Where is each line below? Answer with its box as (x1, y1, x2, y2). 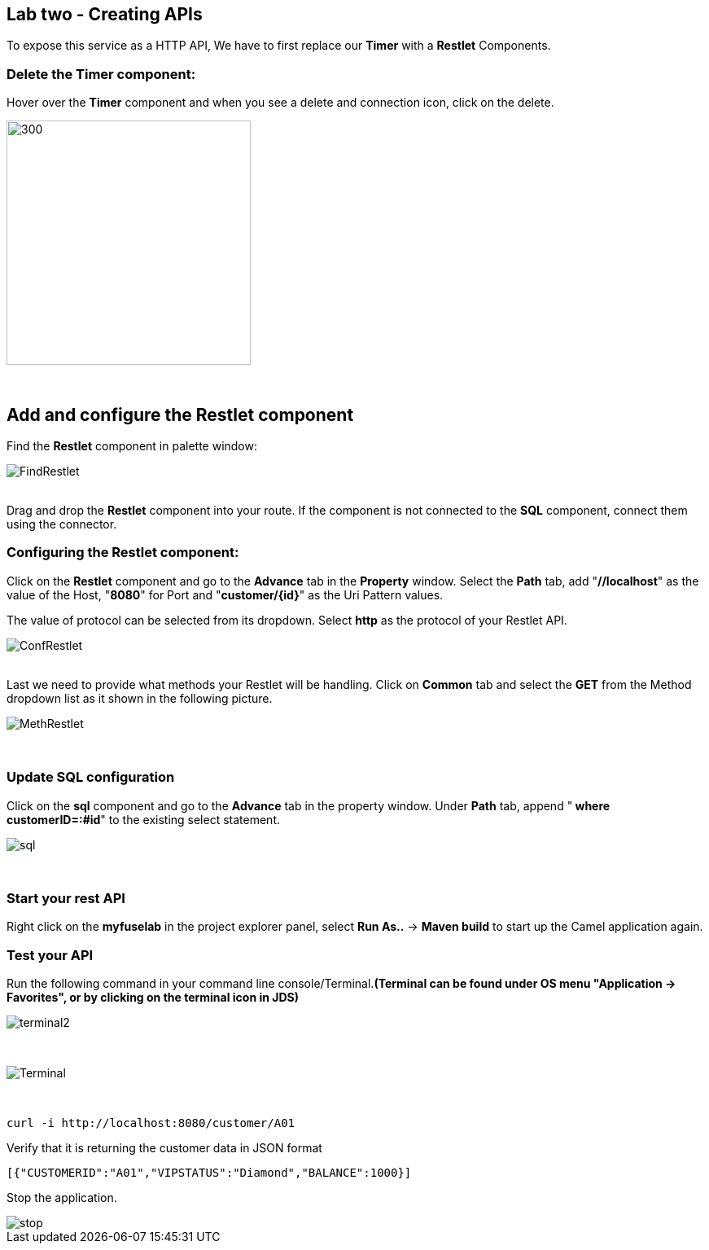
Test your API (7, 946, 94, 963)
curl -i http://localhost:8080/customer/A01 (7, 1116, 295, 1130)
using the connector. (7, 517, 117, 532)
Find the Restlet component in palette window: (7, 439, 257, 454)
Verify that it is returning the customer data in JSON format (7, 1141, 322, 1156)
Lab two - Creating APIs (7, 4, 203, 24)
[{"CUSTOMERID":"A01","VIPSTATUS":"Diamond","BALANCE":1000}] (7, 1166, 412, 1180)
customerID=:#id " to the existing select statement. (7, 812, 281, 827)
